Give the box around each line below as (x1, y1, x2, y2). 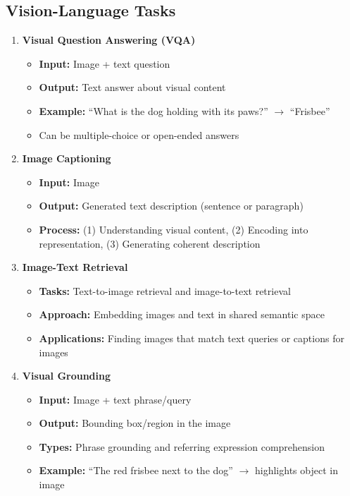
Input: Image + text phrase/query (39, 392, 192, 406)
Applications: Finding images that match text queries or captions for (39, 330, 344, 345)
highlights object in (254, 463, 338, 478)
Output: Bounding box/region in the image (39, 416, 231, 430)
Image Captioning (22, 151, 111, 166)
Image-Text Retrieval (22, 260, 128, 274)
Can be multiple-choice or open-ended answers (39, 127, 239, 142)
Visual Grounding (22, 368, 111, 383)
